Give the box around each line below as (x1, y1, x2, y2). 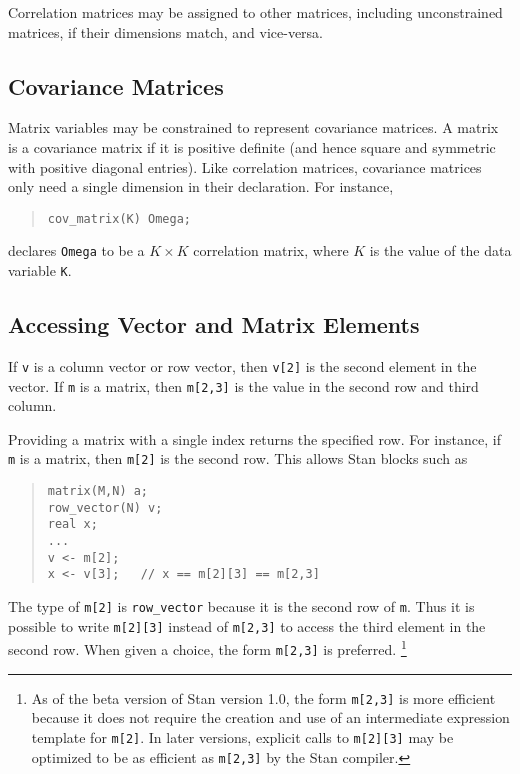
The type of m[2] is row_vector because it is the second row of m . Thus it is (8, 596, 475, 617)
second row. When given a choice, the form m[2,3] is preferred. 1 (8, 636, 407, 659)
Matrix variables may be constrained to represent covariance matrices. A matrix (8, 117, 499, 138)
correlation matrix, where (193, 240, 349, 261)
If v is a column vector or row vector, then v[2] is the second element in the (8, 355, 477, 376)
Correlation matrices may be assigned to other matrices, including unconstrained (8, 2, 503, 22)
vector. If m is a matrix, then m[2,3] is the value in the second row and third (8, 375, 479, 396)
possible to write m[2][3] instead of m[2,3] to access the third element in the (8, 615, 486, 636)
